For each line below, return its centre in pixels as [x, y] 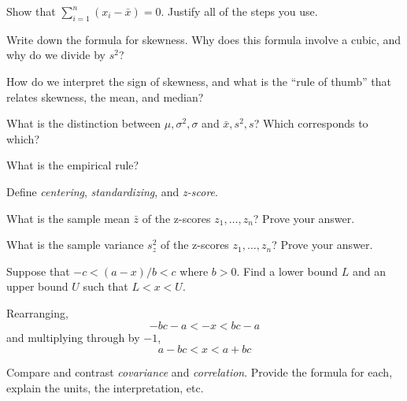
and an [369, 271]
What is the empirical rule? [73, 165]
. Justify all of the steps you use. [239, 11]
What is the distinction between [84, 123]
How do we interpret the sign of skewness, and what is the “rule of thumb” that [199, 81]
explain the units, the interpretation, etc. [105, 387]
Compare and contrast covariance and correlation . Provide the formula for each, [200, 372]
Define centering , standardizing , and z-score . [112, 191]
